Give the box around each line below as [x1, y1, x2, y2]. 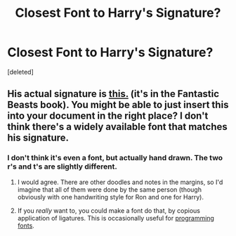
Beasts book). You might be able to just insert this [7, 99, 229, 111]
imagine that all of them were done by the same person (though [17, 185, 202, 194]
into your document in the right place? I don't [7, 110, 209, 122]
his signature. [7, 132, 69, 144]
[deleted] [7, 67, 34, 76]
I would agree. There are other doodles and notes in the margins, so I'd [17, 178, 223, 186]
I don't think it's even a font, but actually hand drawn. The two [7, 153, 223, 163]
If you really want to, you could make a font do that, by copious [17, 206, 200, 215]
